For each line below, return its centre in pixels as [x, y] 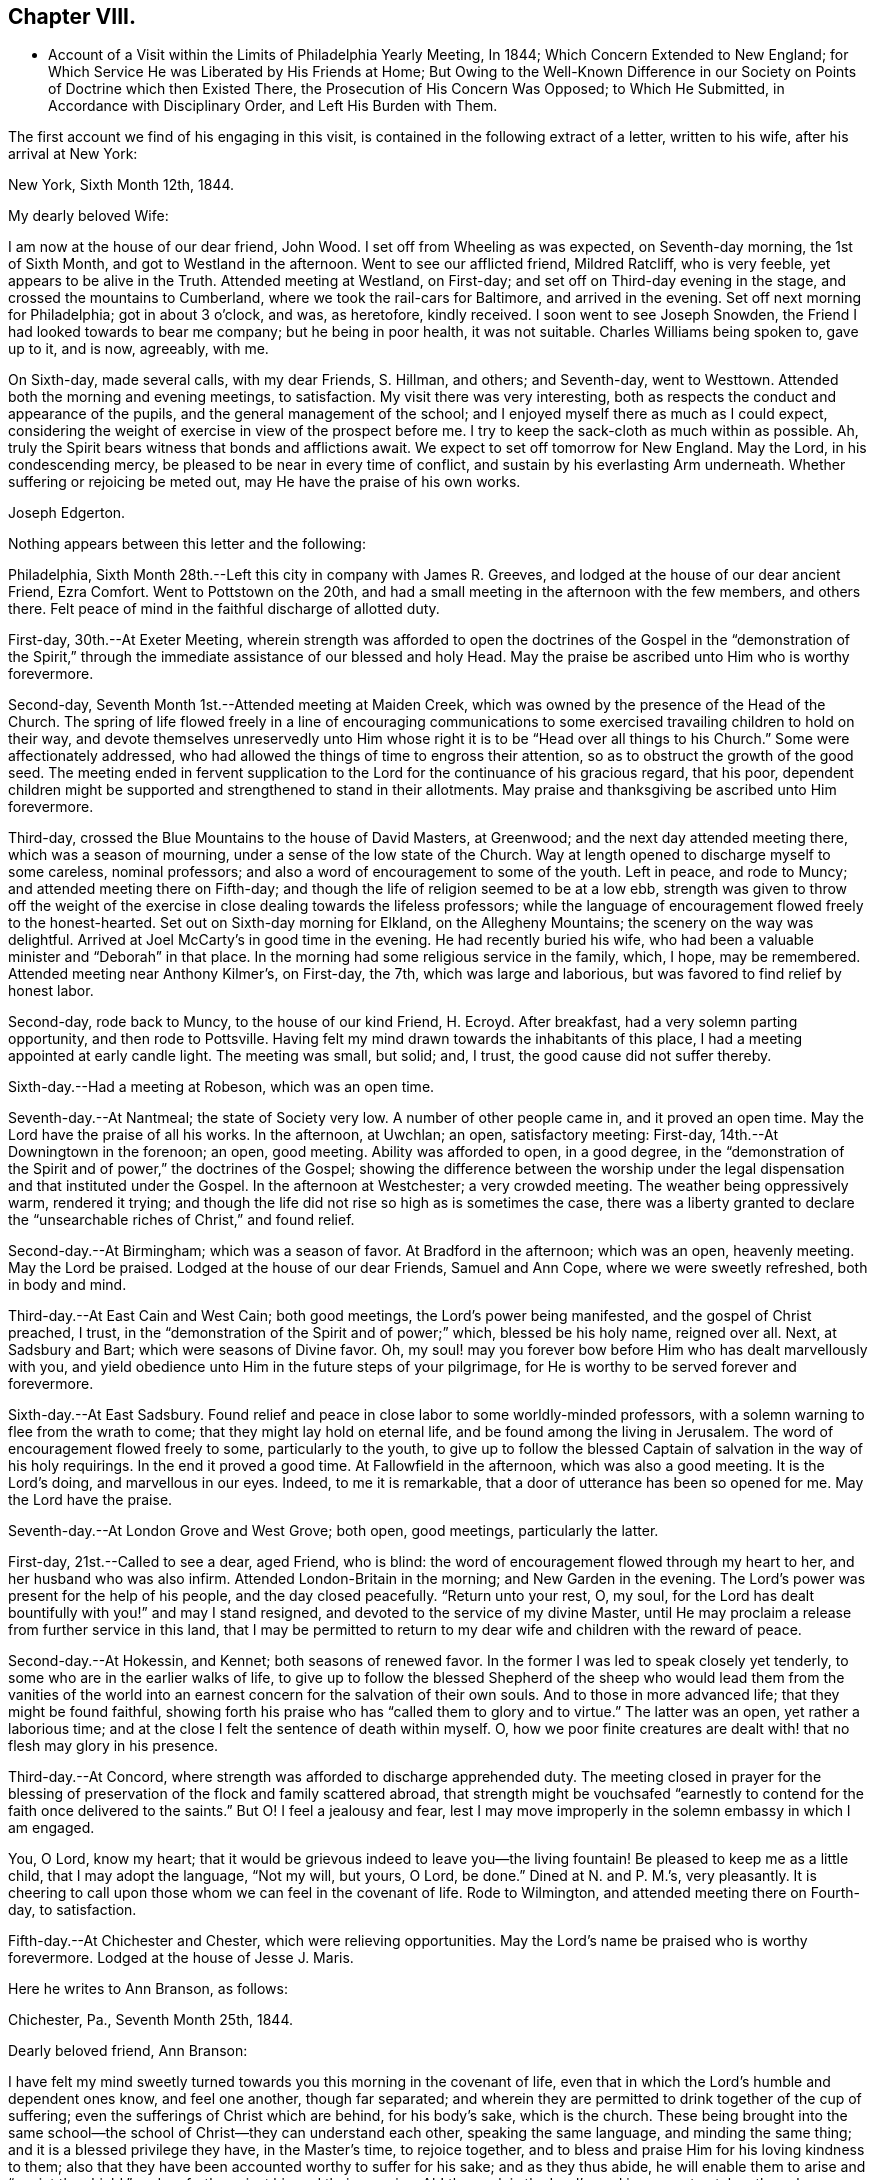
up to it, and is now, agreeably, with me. [138, 349]
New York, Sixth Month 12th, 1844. [121, 185]
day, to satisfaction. [72, 1910]
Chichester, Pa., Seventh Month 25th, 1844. [150, 2020]
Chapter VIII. [72, 16]
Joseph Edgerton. [67, 513]
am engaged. [51, 1828]
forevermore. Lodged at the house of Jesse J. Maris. [181, 1958]
